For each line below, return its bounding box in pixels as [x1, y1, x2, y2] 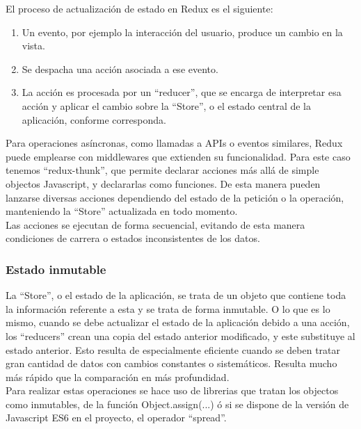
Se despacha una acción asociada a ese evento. [22, 61, 218, 76]
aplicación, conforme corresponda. [22, 112, 166, 127]
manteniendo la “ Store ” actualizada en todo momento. [6, 204, 238, 218]
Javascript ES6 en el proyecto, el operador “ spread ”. [6, 410, 227, 425]
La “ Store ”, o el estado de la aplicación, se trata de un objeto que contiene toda [6, 288, 346, 302]
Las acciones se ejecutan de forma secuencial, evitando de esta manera [6, 217, 305, 232]
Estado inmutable [6, 260, 106, 277]
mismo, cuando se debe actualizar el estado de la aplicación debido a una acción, [6, 315, 350, 330]
